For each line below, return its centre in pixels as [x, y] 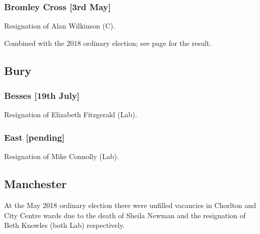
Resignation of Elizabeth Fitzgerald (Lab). [71, 114]
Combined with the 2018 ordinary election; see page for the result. [108, 43]
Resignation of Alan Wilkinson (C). [60, 26]
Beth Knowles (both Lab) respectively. [65, 225]
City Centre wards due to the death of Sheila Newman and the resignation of [125, 215]
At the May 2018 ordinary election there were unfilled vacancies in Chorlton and [130, 205]
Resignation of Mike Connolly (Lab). [62, 156]
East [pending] [34, 137]
